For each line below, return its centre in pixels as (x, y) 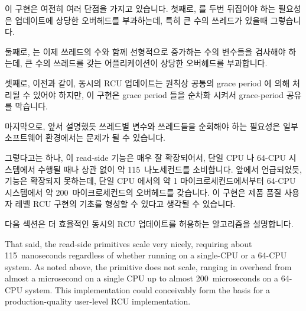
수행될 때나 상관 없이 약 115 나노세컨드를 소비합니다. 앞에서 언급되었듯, (170, 169)
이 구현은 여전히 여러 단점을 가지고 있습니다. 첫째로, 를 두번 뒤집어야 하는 (140, 8)
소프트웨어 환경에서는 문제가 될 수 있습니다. (85, 137)
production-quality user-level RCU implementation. (98, 301)
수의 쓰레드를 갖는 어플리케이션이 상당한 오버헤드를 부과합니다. (151, 63)
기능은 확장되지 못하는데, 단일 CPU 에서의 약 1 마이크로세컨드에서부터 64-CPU (150, 181)
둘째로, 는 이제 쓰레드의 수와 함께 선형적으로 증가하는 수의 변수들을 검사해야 (145, 51)
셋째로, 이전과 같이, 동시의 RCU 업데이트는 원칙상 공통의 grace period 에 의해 (147, 82)
